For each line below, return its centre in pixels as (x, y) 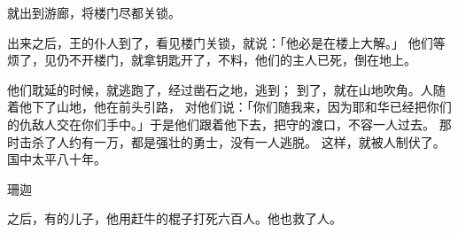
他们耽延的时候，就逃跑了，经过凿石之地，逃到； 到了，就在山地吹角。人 (220, 89)
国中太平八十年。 (57, 159)
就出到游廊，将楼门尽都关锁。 (94, 12)
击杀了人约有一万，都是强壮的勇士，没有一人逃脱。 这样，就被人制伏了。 (232, 141)
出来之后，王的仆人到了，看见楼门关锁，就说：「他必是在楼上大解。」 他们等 (226, 42)
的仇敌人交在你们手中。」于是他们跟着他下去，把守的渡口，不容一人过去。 (221, 124)
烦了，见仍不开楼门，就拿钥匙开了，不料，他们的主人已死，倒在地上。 (212, 60)
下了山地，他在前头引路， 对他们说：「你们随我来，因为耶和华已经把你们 (241, 107)
